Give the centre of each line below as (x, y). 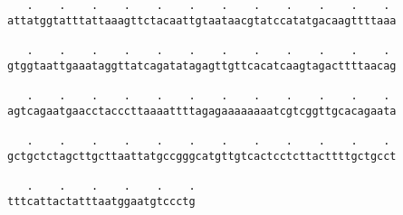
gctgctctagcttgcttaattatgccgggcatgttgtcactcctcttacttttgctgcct (202, 156)
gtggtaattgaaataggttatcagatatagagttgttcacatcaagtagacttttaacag (202, 65)
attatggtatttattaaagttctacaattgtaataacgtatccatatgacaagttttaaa (202, 20)
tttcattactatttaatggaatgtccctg (101, 201)
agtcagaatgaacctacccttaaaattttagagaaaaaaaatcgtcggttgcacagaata (202, 111)
